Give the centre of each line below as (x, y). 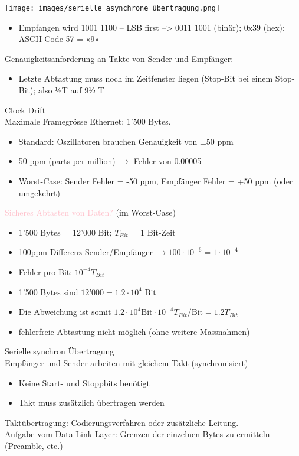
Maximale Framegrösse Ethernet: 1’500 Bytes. (88, 121)
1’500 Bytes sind (48, 291)
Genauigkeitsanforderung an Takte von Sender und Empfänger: (119, 58)
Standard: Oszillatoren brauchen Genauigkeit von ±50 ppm (126, 141)
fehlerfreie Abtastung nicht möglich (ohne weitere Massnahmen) (134, 331)
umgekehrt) (39, 192)
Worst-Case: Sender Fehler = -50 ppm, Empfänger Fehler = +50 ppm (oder (156, 181)
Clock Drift (25, 110)
